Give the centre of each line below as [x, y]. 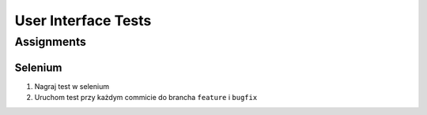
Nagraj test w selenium [72, 86]
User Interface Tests [83, 20]
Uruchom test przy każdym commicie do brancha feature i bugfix [146, 98]
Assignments [50, 42]
